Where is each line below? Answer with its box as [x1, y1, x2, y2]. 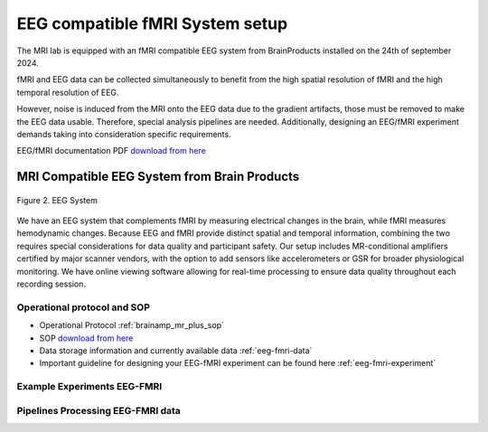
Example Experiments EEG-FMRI [16, 380, 163, 393]
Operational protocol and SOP [16, 301, 151, 314]
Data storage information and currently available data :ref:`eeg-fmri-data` [39, 344, 313, 356]
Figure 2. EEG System [16, 194, 99, 205]
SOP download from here [39, 333, 134, 343]
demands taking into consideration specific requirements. [16, 128, 231, 139]
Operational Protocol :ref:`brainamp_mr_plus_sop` [39, 320, 225, 331]
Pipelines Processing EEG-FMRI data [16, 404, 181, 417]
